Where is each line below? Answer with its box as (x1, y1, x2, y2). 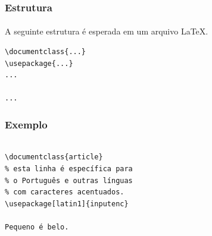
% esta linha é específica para (5, 165, 133, 174)
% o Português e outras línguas (5, 176, 133, 185)
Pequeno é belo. (5, 223, 69, 231)
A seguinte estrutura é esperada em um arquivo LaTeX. (5, 25, 208, 37)
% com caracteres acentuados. (5, 188, 124, 197)
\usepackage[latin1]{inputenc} (5, 199, 129, 208)
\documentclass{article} (5, 153, 103, 162)
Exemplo (5, 117, 48, 131)
